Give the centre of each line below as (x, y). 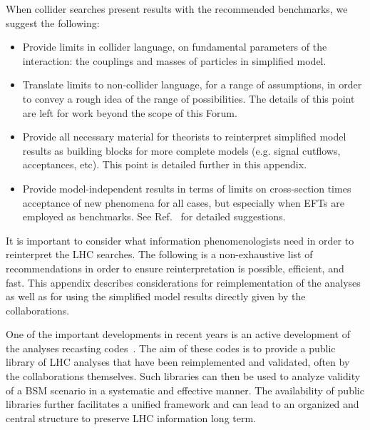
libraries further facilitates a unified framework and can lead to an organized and (183, 404)
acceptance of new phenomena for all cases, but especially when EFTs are (183, 202)
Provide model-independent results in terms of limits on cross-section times (187, 188)
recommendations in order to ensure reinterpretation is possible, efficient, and (175, 268)
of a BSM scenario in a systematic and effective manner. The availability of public (185, 390)
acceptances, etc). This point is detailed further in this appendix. (165, 164)
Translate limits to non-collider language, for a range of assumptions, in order (192, 85)
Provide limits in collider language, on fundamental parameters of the (175, 47)
